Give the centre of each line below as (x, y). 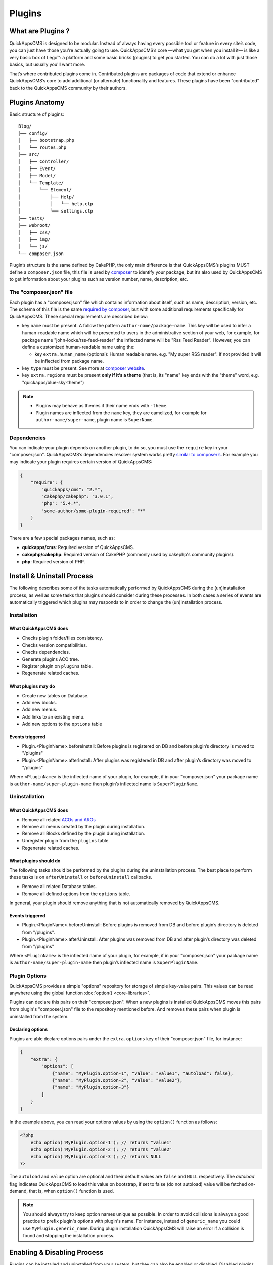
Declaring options (29, 1029)
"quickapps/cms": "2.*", (72, 489)
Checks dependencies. (46, 652)
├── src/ (29, 155)
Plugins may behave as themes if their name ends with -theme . (102, 406)
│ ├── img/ (34, 239)
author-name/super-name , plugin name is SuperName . (95, 419)
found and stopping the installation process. (69, 1235)
